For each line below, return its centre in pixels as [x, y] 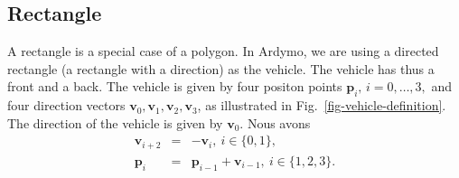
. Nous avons [275, 122]
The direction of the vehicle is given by [115, 122]
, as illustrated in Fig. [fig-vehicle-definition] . [322, 105]
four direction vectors [66, 105]
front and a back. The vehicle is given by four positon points [175, 86]
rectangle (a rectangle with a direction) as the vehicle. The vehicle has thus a [221, 68]
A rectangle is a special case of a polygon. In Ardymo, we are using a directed [223, 51]
